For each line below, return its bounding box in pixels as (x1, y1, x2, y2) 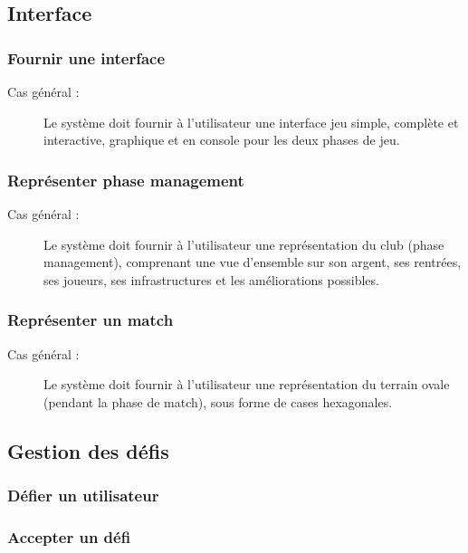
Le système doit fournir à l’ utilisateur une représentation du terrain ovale (43, 375, 450, 394)
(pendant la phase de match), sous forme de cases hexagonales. (43, 392, 393, 411)
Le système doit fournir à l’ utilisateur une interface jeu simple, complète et (43, 112, 459, 131)
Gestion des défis (7, 436, 169, 464)
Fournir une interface (7, 46, 166, 69)
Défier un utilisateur (7, 484, 159, 507)
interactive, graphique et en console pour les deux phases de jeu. (43, 130, 400, 149)
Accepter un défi (7, 525, 131, 548)
